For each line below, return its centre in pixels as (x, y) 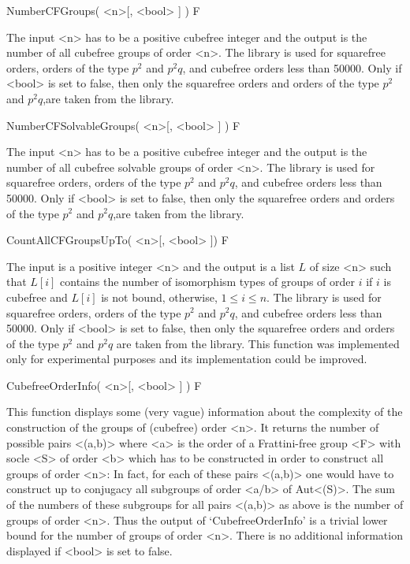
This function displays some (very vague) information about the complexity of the (205, 412)
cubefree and (37, 297)
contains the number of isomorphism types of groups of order (207, 282)
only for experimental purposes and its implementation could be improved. (187, 359)
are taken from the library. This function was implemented (258, 343)
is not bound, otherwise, (159, 297)
